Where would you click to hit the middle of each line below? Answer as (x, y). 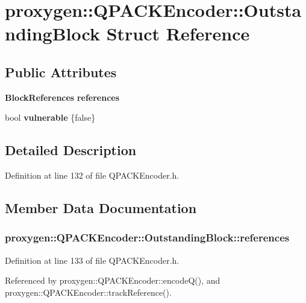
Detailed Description (71, 150)
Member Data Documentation (101, 208)
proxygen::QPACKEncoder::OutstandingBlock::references (147, 238)
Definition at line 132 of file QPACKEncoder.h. (92, 175)
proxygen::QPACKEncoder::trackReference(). (88, 292)
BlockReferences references (62, 97)
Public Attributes (61, 72)
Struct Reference (178, 33)
